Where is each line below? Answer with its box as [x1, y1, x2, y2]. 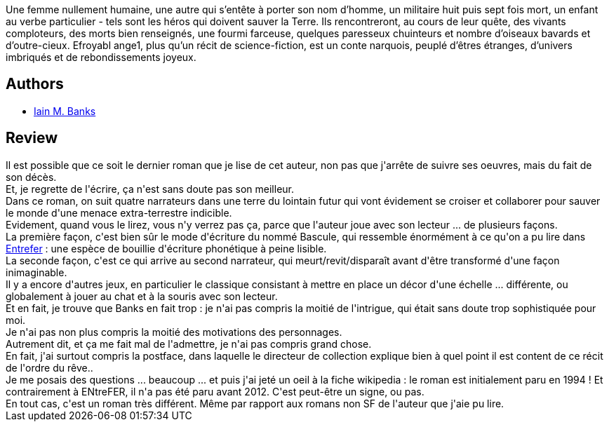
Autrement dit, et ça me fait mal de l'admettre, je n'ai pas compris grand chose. [6, 337, 372, 350]
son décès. [6, 170, 57, 183]
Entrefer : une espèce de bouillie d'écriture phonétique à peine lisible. [6, 242, 327, 255]
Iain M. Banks [34, 104, 96, 117]
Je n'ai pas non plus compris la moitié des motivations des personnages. [6, 325, 342, 338]
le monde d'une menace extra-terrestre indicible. [6, 206, 232, 219]
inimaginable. [6, 266, 67, 278]
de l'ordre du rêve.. [6, 361, 93, 374]
